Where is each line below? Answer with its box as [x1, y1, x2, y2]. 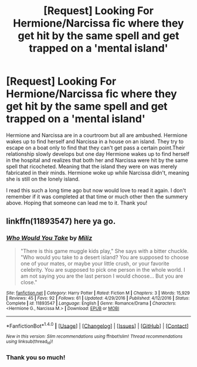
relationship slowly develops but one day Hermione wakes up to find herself [6, 150, 189, 157]
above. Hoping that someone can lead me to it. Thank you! [6, 199, 148, 206]
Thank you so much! [6, 353, 66, 361]
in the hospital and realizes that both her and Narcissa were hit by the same [6, 156, 189, 164]
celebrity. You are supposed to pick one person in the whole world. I [20, 266, 186, 273]
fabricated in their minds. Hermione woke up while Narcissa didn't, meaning [6, 169, 189, 176]
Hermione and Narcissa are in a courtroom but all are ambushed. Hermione [6, 131, 188, 139]
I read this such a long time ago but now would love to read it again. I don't [6, 186, 186, 193]
